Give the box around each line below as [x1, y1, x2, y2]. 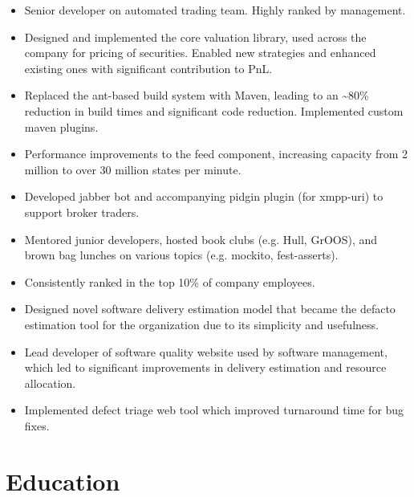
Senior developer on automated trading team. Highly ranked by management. [24, 2, 406, 18]
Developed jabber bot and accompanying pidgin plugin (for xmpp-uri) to [24, 188, 384, 205]
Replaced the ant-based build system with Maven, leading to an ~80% [24, 87, 369, 104]
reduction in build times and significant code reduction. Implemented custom [24, 102, 404, 119]
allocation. [24, 374, 76, 391]
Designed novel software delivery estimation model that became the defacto [24, 300, 396, 317]
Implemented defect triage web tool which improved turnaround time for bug [24, 401, 404, 418]
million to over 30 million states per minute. [24, 161, 241, 177]
